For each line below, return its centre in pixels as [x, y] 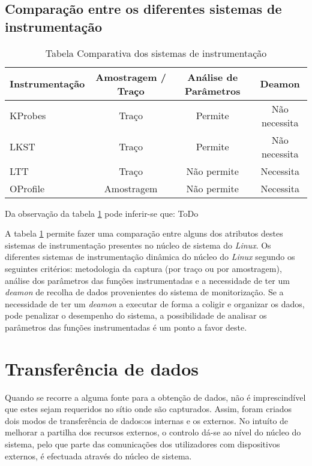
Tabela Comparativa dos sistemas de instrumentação [156, 53]
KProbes [28, 116]
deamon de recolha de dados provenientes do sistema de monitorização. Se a [144, 292]
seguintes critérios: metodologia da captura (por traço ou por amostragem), [143, 268]
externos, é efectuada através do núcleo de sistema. [98, 456]
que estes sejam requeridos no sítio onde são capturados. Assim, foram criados [148, 409]
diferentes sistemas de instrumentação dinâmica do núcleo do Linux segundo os [150, 257]
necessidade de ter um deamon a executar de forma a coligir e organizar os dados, [155, 303]
